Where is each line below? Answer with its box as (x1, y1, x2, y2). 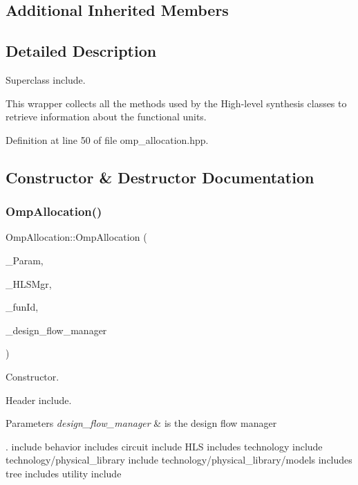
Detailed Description (6, 40, 157, 62)
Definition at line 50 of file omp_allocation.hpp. (6, 132, 209, 147)
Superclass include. (6, 72, 86, 86)
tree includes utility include (6, 466, 122, 480)
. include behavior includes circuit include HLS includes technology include (6, 439, 323, 453)
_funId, (6, 300, 39, 314)
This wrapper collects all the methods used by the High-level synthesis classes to (6, 95, 347, 110)
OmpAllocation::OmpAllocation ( (6, 230, 147, 244)
